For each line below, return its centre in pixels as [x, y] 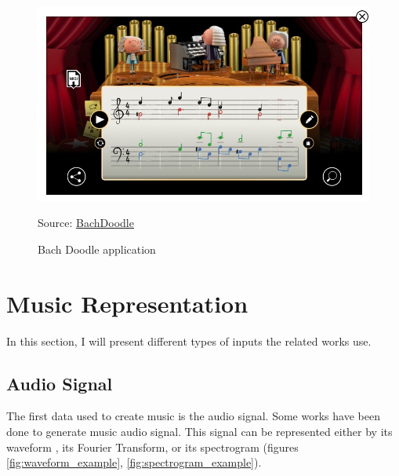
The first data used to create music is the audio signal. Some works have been [193, 416]
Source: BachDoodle [86, 223]
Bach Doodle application [97, 249]
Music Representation [127, 303]
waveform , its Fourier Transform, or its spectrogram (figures [152, 447]
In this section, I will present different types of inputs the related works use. [189, 341]
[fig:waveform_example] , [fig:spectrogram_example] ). [134, 462]
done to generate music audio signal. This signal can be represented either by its [199, 431]
